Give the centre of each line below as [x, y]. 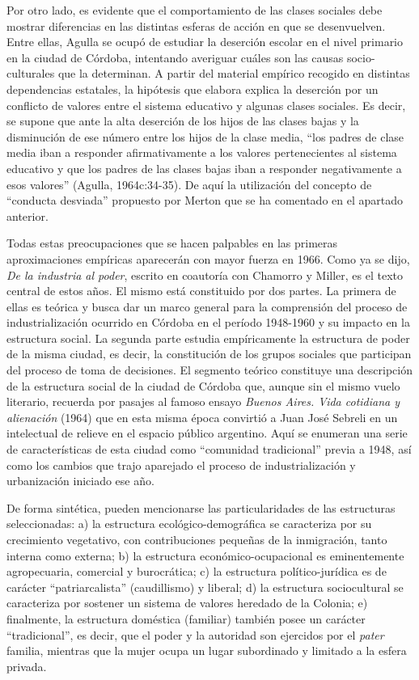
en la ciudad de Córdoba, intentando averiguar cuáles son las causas [175, 57]
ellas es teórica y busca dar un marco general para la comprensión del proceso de [207, 306]
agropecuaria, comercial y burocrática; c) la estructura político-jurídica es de [197, 571]
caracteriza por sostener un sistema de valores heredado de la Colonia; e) [187, 603]
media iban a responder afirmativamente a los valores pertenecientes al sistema [202, 152]
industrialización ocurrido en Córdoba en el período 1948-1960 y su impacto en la [208, 322]
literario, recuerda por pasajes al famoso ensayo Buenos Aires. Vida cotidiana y [203, 401]
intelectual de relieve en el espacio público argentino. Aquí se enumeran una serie [207, 433]
